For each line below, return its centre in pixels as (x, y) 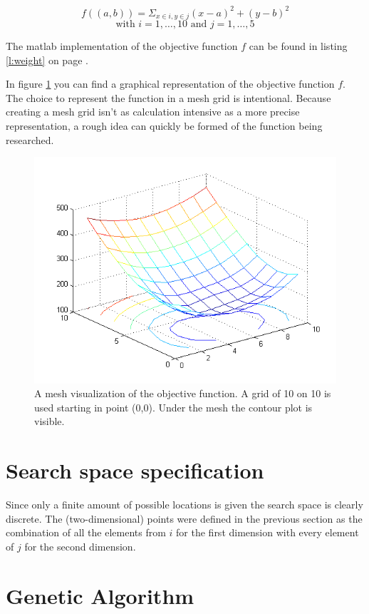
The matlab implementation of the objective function (122, 45)
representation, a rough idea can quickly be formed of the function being (164, 125)
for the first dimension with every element (267, 532)
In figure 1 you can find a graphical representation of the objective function (170, 84)
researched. (30, 139)
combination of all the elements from (86, 532)
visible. (50, 421)
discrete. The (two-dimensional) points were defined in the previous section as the (184, 518)
